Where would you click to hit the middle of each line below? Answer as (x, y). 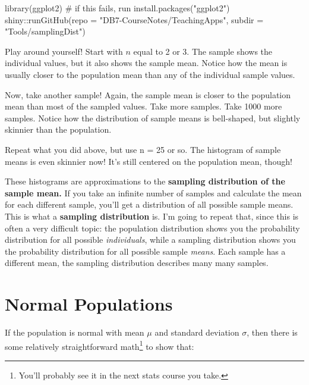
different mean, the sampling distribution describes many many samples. (137, 263)
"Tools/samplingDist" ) (45, 31)
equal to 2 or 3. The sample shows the (203, 51)
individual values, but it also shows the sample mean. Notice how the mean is (146, 63)
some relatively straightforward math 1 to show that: (100, 345)
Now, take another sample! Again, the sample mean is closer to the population (148, 94)
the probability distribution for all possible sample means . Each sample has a (145, 251)
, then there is (272, 332)
